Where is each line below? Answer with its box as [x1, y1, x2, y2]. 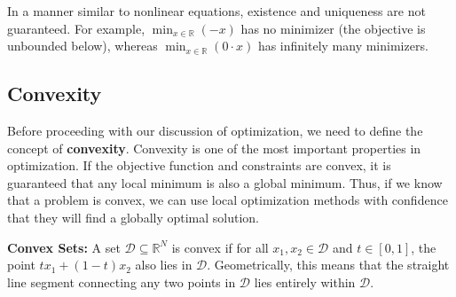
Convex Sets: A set [7, 238, 121, 256]
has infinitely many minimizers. [257, 36, 428, 55]
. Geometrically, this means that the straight [207, 255, 450, 274]
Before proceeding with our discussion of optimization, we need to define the [7, 121, 423, 139]
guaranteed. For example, [7, 19, 145, 37]
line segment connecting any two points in [7, 272, 236, 291]
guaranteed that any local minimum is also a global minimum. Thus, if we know [7, 173, 443, 191]
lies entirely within [254, 272, 356, 291]
